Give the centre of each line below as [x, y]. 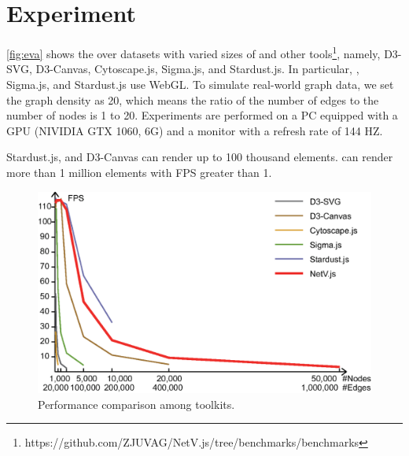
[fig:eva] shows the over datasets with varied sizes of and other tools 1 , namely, [193, 52]
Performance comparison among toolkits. [136, 404]
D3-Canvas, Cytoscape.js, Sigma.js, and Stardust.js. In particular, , [197, 69]
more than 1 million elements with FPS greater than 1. [139, 172]
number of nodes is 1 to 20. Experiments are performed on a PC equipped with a [202, 115]
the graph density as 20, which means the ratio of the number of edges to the [193, 99]
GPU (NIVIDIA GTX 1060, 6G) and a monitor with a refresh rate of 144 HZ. [195, 130]
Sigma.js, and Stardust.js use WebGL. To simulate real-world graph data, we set [200, 84]
